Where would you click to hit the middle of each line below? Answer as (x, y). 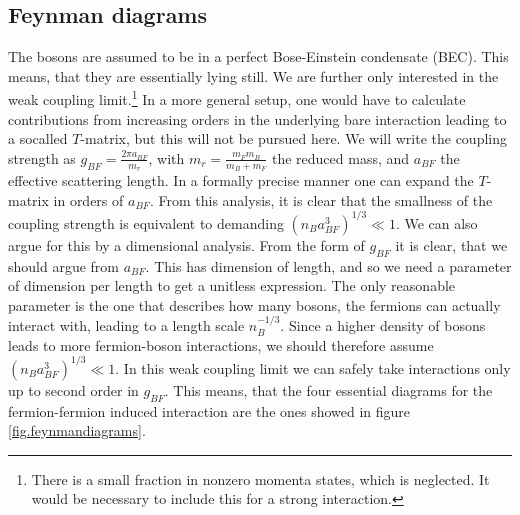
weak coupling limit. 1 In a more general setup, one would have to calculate (237, 98)
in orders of (88, 199)
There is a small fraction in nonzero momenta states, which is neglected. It (260, 478)
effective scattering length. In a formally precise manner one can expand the (241, 180)
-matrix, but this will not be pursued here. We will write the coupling (293, 138)
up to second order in (73, 389)
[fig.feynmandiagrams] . (77, 430)
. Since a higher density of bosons (383, 325)
